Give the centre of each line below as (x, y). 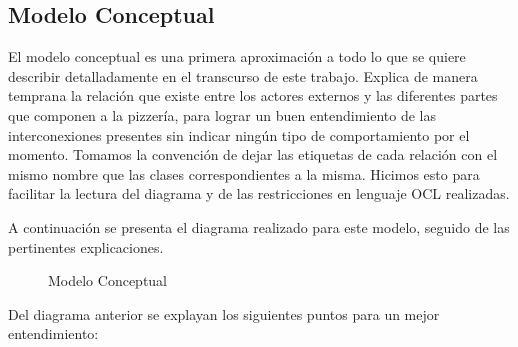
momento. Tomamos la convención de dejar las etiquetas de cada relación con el (253, 154)
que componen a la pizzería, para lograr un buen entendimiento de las (222, 114)
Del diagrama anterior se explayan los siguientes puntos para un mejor (224, 313)
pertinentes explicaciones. (86, 246)
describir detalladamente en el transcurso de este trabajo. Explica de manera (243, 75)
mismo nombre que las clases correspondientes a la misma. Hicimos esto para (244, 173)
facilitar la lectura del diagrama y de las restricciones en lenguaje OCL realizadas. (259, 193)
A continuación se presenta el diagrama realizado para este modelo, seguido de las (259, 226)
